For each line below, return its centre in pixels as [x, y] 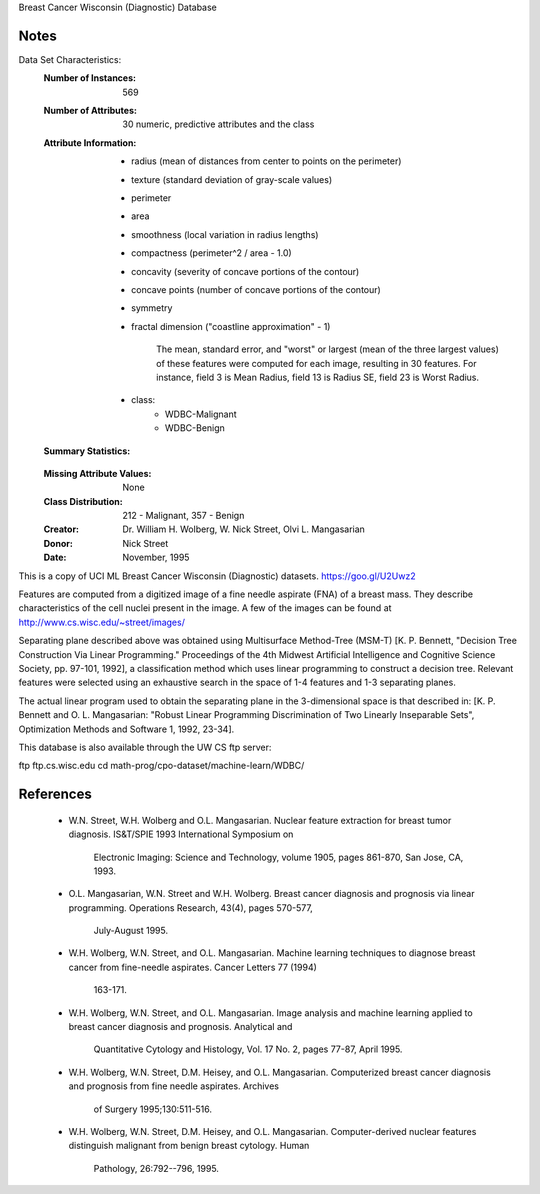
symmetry [152, 308]
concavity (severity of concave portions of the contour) [245, 271]
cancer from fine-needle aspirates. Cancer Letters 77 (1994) [192, 967]
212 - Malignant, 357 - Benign [183, 516]
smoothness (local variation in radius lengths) [225, 234]
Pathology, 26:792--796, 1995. [156, 1168]
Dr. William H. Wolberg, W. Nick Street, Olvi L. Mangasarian [243, 529]
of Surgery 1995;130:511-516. [153, 1109]
